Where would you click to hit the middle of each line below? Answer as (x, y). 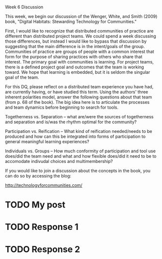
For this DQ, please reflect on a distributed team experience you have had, (79, 87)
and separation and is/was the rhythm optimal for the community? (71, 122)
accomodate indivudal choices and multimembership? (59, 161)
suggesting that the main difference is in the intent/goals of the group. (75, 46)
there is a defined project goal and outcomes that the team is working (74, 67)
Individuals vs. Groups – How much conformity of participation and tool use (81, 151)
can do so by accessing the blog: (38, 176)
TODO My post (35, 205)
